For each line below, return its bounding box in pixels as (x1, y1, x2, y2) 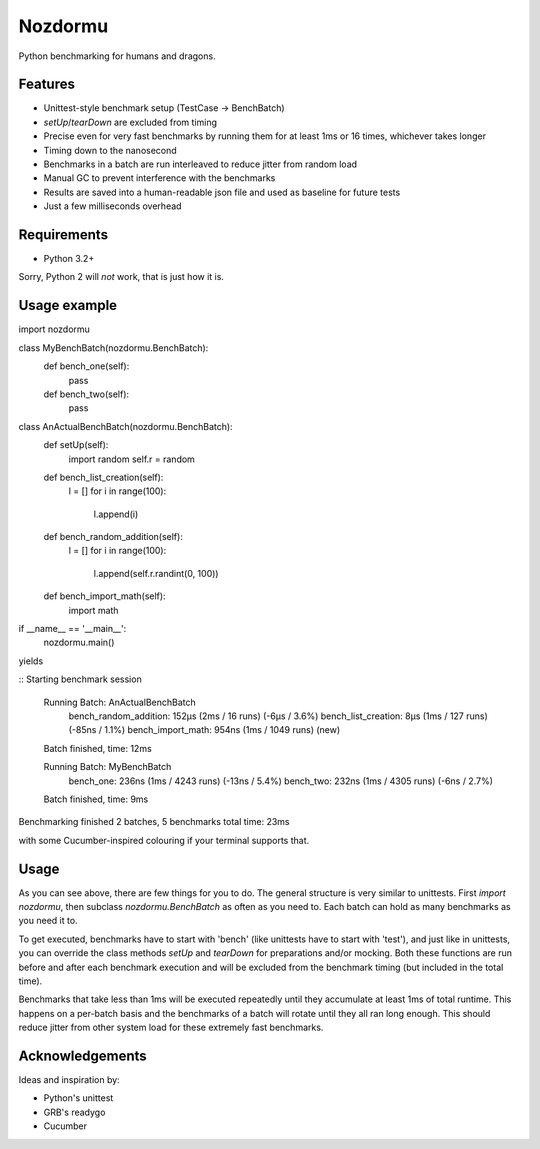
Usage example (18, 297, 118, 314)
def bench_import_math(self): (43, 590, 166, 602)
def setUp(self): (43, 439, 109, 451)
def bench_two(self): (43, 388, 130, 400)
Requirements (18, 226, 109, 243)
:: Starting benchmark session (18, 673, 142, 685)
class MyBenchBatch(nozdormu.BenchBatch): (18, 341, 209, 354)
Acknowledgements (18, 1047, 147, 1064)
